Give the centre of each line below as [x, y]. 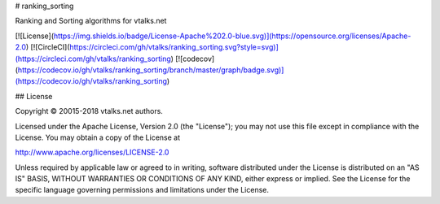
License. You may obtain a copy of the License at [98, 137]
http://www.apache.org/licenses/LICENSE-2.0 [92, 152]
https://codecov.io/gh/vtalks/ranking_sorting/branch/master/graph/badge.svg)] [151, 70]
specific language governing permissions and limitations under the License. [142, 190]
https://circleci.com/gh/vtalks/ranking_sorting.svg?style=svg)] [174, 47]
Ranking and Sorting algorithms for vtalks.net [91, 21]
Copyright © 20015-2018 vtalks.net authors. [89, 111]
